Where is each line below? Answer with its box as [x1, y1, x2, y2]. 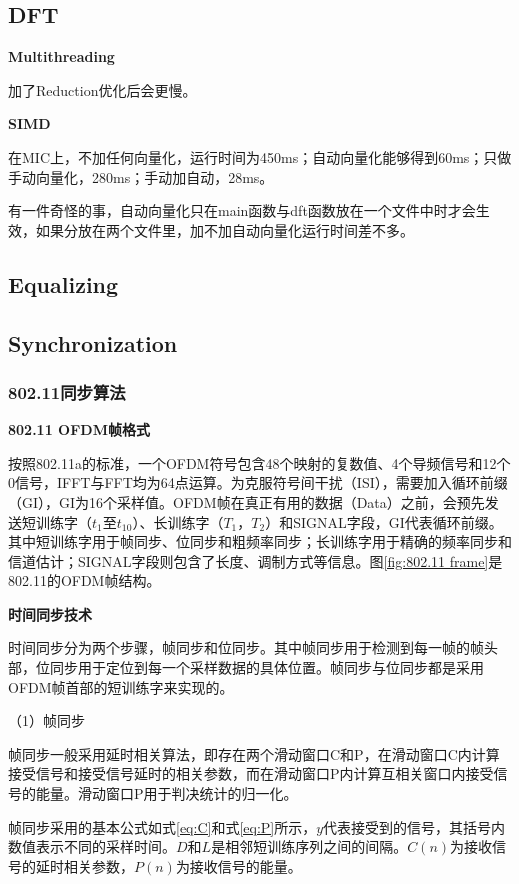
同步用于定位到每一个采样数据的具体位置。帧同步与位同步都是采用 [49, 657, 484, 678]
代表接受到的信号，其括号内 [323, 816, 506, 837]
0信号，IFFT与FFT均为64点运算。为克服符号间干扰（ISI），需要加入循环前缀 [8, 472, 508, 493]
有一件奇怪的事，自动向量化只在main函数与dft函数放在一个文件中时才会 [8, 200, 476, 221]
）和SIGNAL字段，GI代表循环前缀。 [265, 511, 503, 532]
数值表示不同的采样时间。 [8, 836, 176, 857]
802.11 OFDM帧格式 [8, 419, 150, 440]
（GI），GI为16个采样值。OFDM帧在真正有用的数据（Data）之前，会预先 [8, 491, 485, 512]
